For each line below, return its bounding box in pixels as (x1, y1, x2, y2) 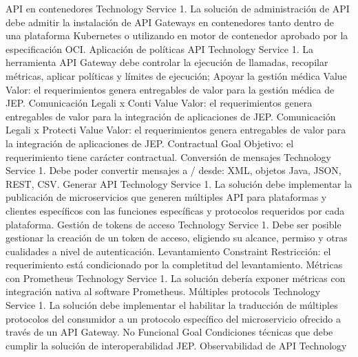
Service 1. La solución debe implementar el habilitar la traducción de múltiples (6, 298, 338, 312)
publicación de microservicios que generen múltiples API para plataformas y (6, 190, 327, 204)
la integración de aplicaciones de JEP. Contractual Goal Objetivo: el (6, 136, 294, 150)
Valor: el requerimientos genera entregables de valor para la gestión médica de (6, 82, 335, 96)
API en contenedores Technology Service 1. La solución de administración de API (6, 1, 350, 15)
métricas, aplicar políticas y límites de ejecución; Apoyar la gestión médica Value (6, 68, 347, 83)
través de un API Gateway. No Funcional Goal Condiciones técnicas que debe (6, 325, 333, 339)
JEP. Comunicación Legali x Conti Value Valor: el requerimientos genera (6, 96, 313, 110)
